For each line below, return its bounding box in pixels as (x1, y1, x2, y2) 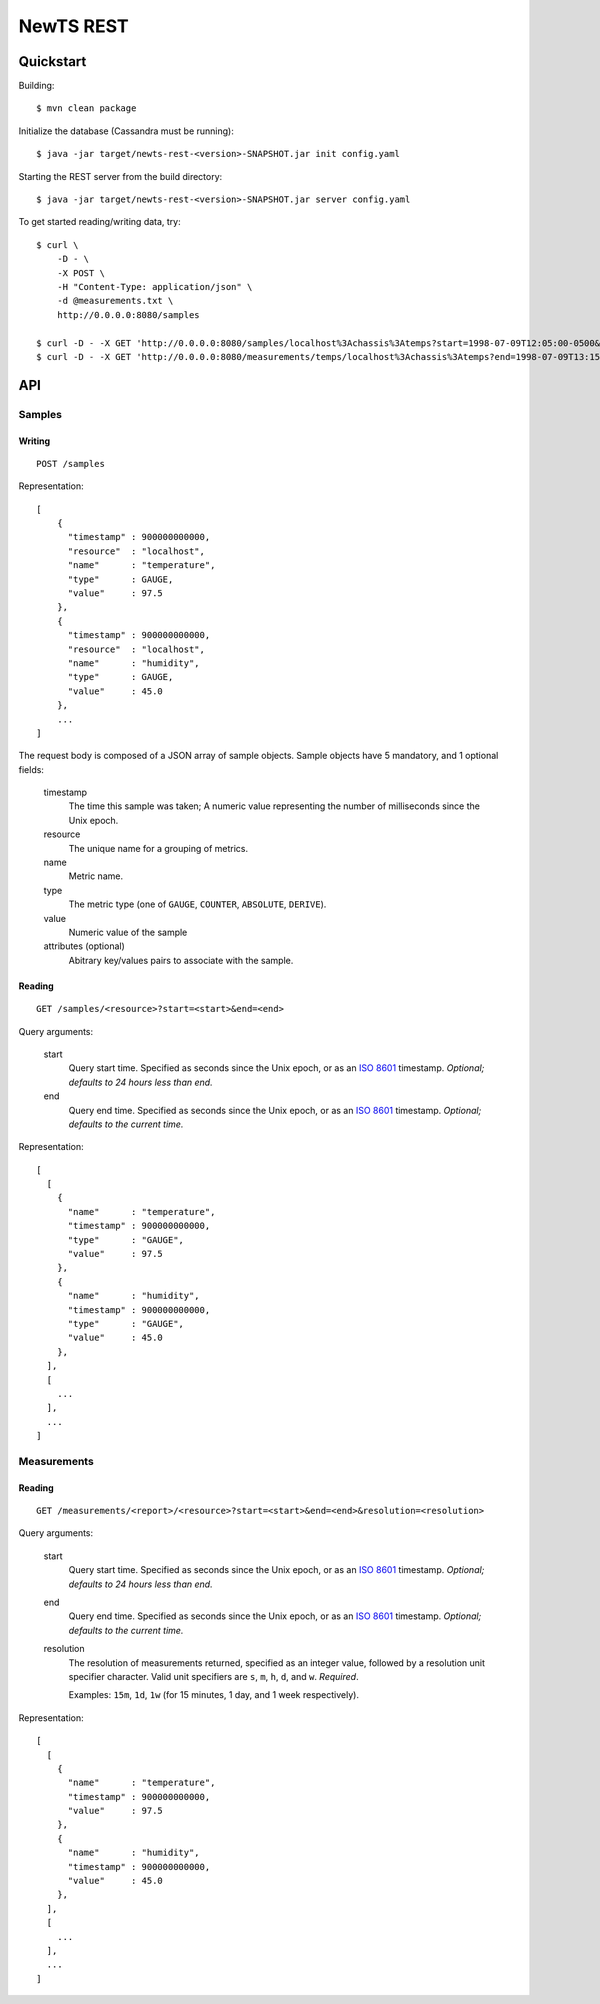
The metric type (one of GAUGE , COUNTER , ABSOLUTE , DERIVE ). (68, 898, 327, 910)
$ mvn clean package (36, 103, 137, 114)
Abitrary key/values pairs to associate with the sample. (68, 954, 294, 966)
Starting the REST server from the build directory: (18, 170, 223, 182)
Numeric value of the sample (68, 926, 188, 938)
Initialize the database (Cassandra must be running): (18, 125, 234, 137)
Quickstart (18, 53, 87, 70)
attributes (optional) (43, 940, 125, 952)
